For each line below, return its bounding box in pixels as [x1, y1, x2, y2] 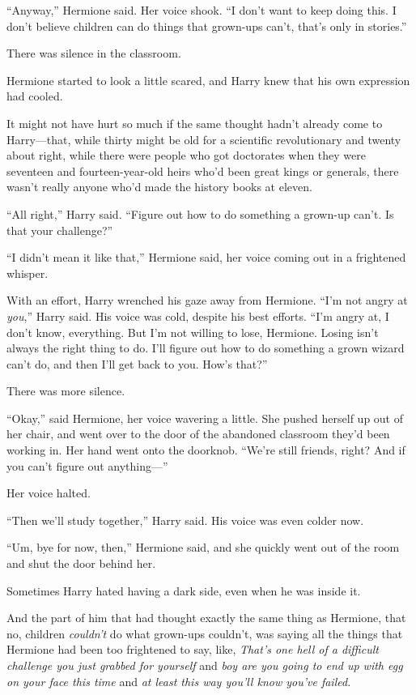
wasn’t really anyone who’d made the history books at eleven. [6, 178, 312, 195]
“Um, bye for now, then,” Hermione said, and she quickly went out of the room [6, 539, 400, 556]
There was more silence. [6, 382, 125, 399]
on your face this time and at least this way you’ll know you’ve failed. [6, 672, 351, 689]
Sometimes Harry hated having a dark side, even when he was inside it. [6, 582, 361, 599]
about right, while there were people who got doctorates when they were [6, 147, 366, 164]
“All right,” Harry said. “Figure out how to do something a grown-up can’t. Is [6, 205, 394, 222]
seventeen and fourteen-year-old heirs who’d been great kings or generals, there [6, 162, 399, 179]
